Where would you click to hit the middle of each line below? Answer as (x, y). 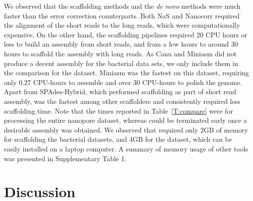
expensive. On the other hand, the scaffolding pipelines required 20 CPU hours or (126, 34)
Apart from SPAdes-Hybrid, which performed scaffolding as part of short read (120, 92)
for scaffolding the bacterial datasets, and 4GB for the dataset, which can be (118, 139)
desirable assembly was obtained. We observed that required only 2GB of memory (126, 129)
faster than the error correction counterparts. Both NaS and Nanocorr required (122, 15)
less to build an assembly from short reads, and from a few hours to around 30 (121, 44)
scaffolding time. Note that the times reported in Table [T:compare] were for (118, 110)
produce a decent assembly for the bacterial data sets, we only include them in (121, 63)
